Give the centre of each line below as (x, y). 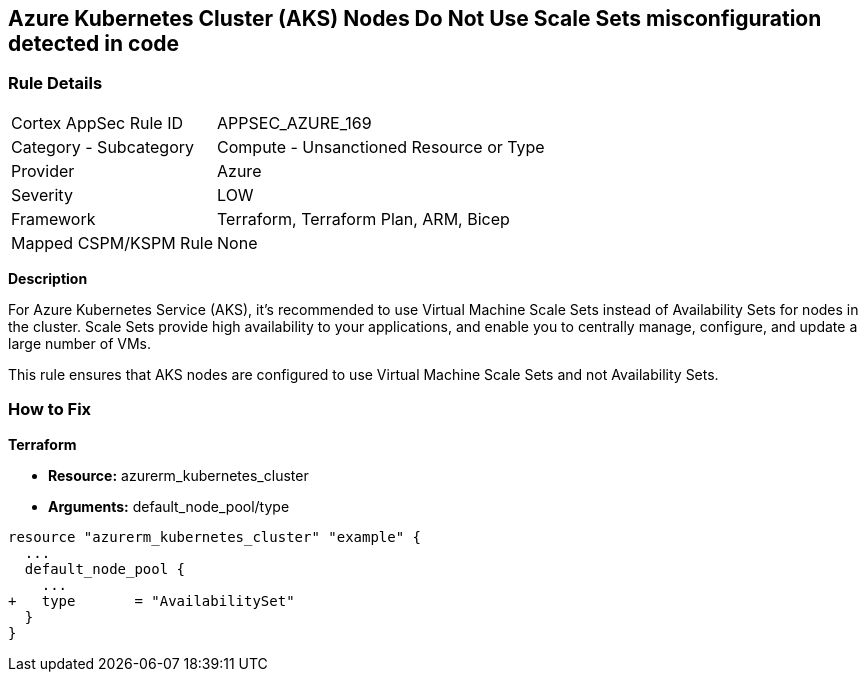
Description (48, 278)
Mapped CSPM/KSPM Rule (112, 242)
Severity (42, 194)
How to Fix (50, 409)
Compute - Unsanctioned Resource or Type (381, 146)
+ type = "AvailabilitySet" (151, 600)
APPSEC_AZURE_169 (294, 122)
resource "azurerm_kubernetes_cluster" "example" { (215, 536)
